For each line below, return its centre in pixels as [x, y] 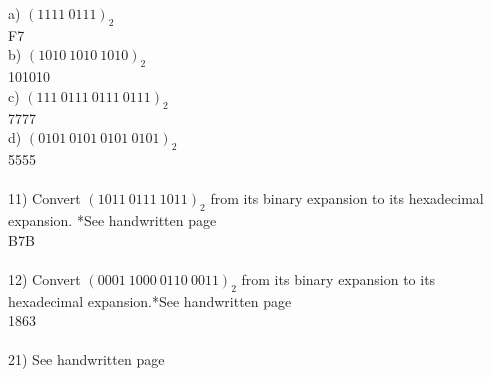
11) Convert [44, 198]
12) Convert [44, 278]
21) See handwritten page [86, 359]
